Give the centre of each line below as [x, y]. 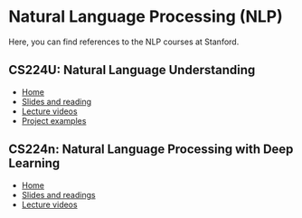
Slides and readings [58, 194]
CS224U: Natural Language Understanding [132, 70]
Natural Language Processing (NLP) [146, 17]
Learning [34, 163]
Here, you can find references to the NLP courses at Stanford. [124, 42]
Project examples [54, 120]
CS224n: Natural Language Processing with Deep [151, 150]
